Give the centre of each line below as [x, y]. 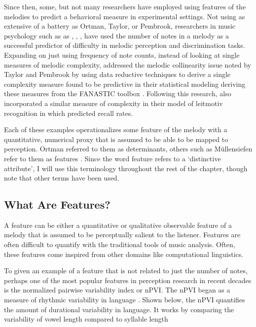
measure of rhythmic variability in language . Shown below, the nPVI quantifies [125, 300]
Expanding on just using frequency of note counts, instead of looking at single [122, 54]
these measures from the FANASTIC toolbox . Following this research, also [118, 93]
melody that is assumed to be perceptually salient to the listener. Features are [122, 235]
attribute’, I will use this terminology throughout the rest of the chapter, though [126, 168]
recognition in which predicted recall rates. [69, 113]
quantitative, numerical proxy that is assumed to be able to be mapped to [116, 139]
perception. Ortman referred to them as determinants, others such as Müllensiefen [128, 149]
